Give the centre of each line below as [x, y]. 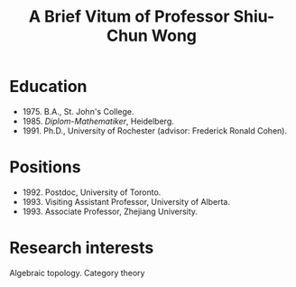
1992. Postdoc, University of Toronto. [92, 192]
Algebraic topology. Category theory [77, 273]
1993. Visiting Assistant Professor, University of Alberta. [126, 201]
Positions [45, 167]
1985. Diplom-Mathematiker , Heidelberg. [98, 121]
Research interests [82, 248]
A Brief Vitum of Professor [129, 17]
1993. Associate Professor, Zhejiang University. [110, 211]
